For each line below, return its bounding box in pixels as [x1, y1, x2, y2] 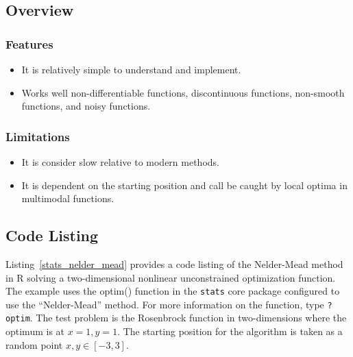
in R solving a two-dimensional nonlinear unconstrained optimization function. [5, 270, 336, 284]
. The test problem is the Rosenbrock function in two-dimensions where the [29, 310, 347, 325]
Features [5, 35, 53, 52]
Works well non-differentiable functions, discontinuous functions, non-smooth [21, 85, 345, 99]
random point [5, 337, 63, 352]
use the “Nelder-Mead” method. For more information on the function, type [5, 297, 324, 311]
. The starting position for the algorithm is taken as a [117, 324, 343, 338]
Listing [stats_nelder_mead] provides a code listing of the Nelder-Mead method [5, 256, 343, 271]
